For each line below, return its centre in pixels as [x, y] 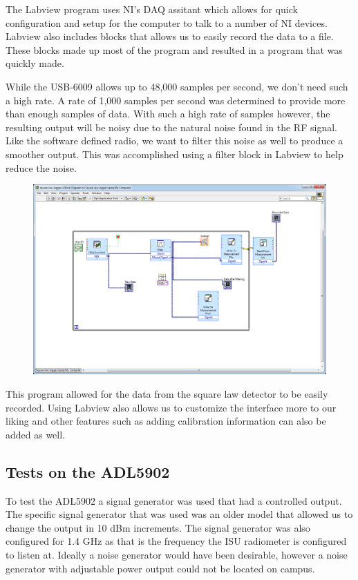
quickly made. [35, 63]
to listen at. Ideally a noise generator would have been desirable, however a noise [177, 555]
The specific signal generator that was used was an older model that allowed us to [179, 514]
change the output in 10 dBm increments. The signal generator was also [158, 527]
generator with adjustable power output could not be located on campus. [160, 568]
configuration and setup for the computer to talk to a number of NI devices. [167, 22]
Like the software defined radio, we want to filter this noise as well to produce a [175, 141]
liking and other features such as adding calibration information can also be [166, 421]
